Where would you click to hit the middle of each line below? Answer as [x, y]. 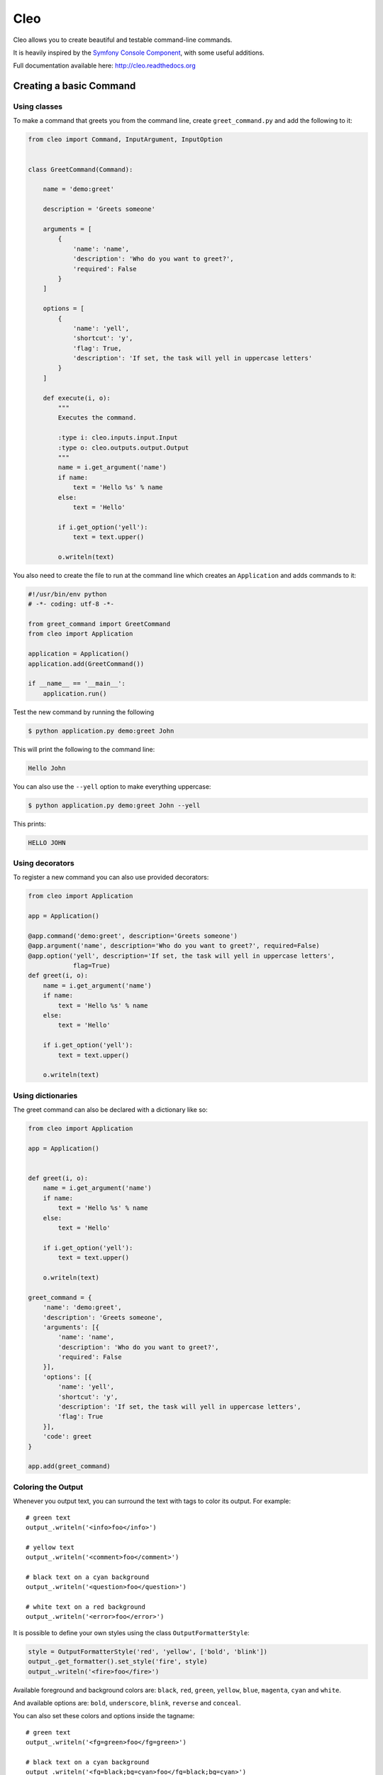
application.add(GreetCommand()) [86, 663]
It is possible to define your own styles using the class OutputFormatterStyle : [131, 1632]
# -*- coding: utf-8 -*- [71, 604]
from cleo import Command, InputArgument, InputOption [125, 140]
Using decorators [44, 863]
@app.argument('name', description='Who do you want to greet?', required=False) [174, 946]
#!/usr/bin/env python [67, 594]
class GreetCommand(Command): [81, 169]
